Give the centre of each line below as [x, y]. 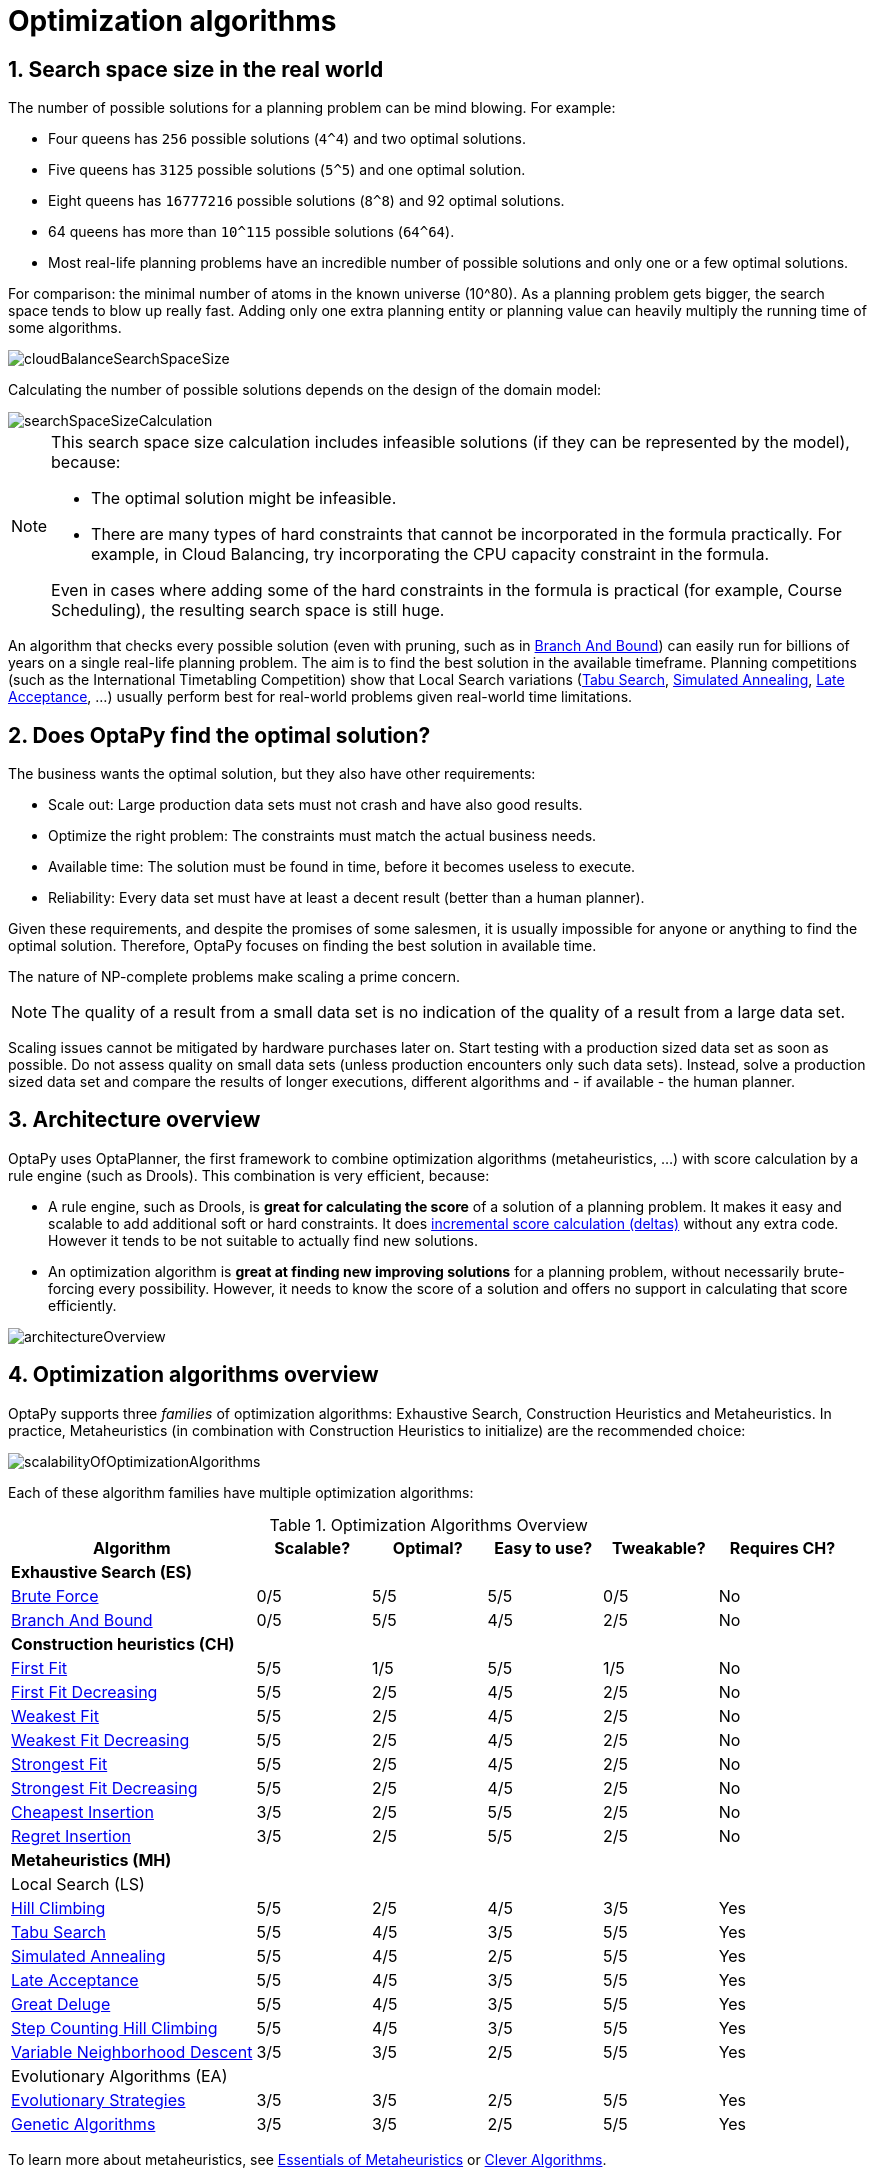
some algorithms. [65, 328]
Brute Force [55, 1595]
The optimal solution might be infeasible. [244, 498]
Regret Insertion [71, 1835]
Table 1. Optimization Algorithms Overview [428, 1524]
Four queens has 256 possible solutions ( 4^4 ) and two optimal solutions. [287, 139]
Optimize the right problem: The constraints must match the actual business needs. [322, 836]
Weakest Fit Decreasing [100, 1739]
